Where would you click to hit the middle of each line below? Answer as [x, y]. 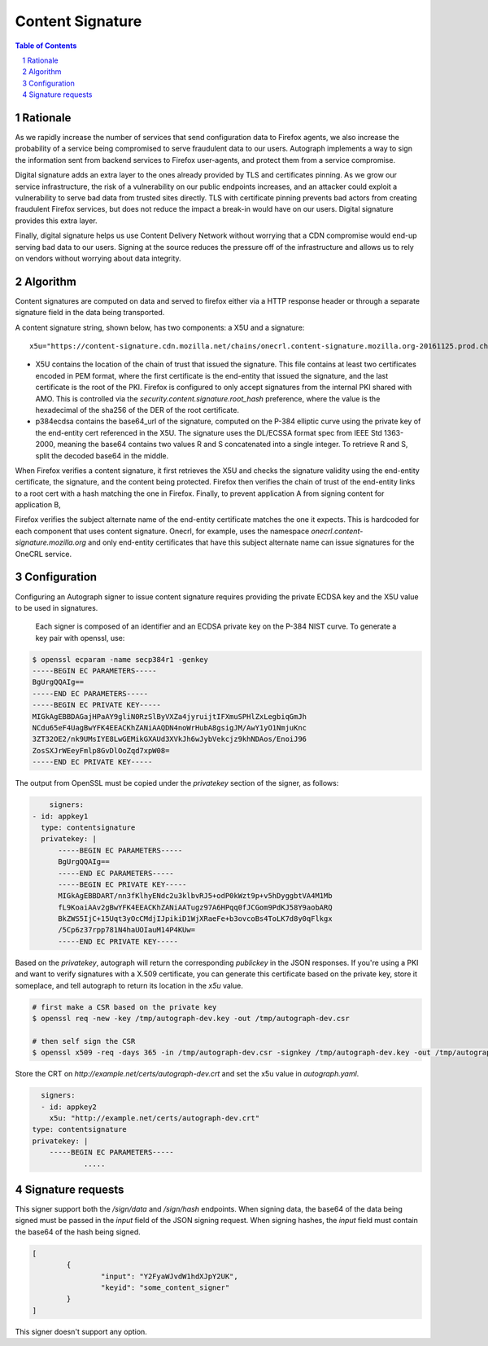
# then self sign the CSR [84, 1041]
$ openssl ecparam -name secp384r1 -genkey [120, 659]
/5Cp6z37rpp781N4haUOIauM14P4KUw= [126, 930]
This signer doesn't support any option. [81, 1331]
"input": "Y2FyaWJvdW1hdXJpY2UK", [170, 1276]
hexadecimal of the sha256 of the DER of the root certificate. [137, 410]
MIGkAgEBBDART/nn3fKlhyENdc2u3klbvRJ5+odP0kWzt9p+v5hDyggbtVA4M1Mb [195, 896]
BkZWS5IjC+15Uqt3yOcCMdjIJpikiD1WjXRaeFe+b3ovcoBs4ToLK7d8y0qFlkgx [195, 919]
